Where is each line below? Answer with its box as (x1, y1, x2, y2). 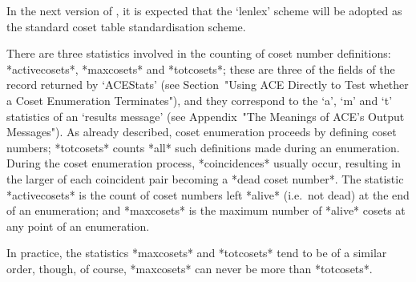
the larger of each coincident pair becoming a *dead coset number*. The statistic (6, 170, 404, 187)
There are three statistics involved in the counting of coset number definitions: (6, 45, 391, 62)
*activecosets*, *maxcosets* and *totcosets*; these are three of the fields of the (6, 60, 395, 77)
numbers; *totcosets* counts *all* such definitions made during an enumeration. (6, 139, 400, 155)
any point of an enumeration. (6, 217, 150, 234)
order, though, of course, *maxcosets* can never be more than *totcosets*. (6, 260, 373, 276)
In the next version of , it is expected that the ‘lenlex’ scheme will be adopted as (6, 2, 402, 18)
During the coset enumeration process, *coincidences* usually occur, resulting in (6, 155, 402, 171)
